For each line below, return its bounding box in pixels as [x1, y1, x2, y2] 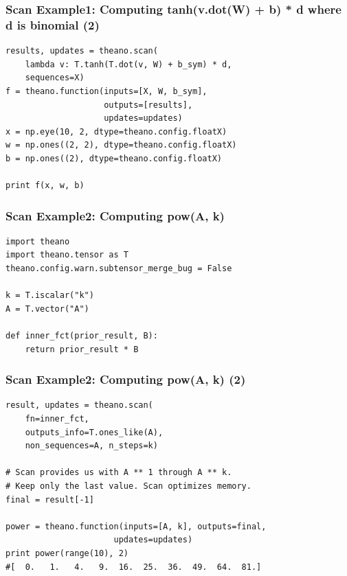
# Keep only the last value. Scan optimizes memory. [5, 481, 251, 492]
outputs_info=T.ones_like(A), [25, 427, 164, 437]
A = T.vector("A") [5, 303, 89, 314]
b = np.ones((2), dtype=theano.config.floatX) [5, 153, 222, 163]
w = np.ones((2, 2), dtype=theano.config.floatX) [5, 140, 237, 150]
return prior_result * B [25, 344, 139, 354]
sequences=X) [25, 73, 85, 83]
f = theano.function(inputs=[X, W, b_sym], [5, 86, 208, 96]
